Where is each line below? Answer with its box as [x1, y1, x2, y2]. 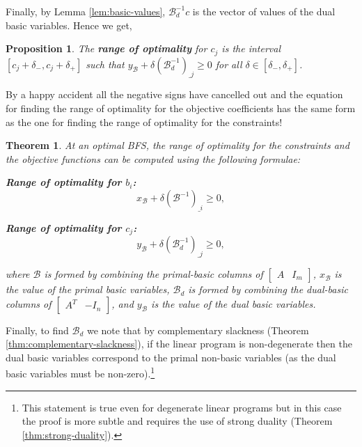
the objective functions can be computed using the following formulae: [6, 151, 301, 166]
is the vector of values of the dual [192, 4, 336, 18]
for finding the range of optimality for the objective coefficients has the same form [6, 101, 356, 116]
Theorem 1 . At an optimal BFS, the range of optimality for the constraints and [6, 138, 349, 152]
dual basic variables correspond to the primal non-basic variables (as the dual [6, 350, 336, 364]
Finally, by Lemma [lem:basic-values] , [6, 4, 166, 18]
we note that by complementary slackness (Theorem [86, 322, 309, 337]
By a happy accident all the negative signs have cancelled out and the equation [6, 87, 343, 102]
